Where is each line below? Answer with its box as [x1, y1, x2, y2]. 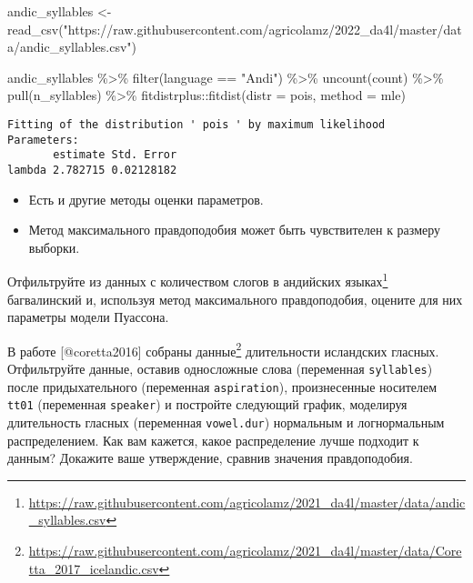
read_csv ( [7, 19, 64, 38]
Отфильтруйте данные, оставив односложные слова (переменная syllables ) [7, 359, 433, 378]
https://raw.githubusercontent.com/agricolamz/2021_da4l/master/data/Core [28, 541, 462, 560]
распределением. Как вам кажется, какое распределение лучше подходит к [7, 430, 419, 449]
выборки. [28, 237, 80, 256]
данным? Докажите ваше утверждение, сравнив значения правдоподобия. [7, 448, 413, 467]
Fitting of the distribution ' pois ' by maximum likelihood [7, 117, 386, 131]
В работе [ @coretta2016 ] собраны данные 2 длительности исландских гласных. [7, 338, 439, 360]
